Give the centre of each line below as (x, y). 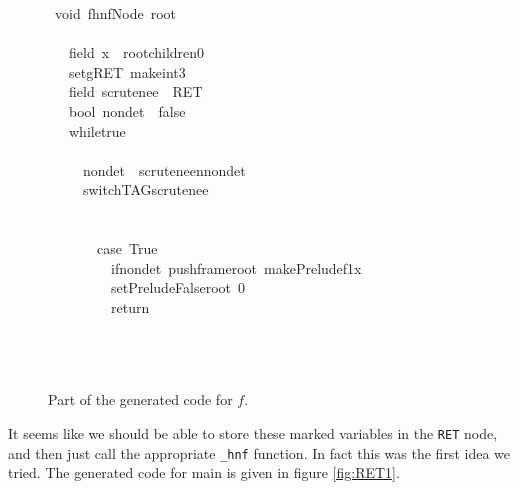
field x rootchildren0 (136, 52)
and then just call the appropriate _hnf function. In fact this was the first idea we (259, 452)
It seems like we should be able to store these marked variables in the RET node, (253, 432)
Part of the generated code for (140, 399)
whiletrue (97, 130)
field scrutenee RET (135, 91)
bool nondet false (127, 110)
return (130, 306)
